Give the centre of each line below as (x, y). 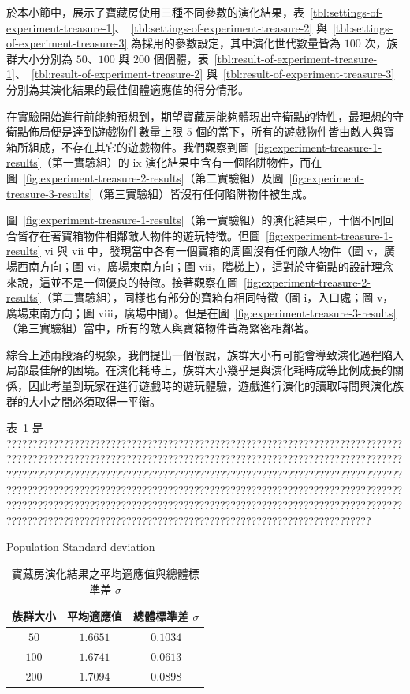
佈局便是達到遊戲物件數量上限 (105, 131)
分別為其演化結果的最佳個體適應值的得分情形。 (128, 89)
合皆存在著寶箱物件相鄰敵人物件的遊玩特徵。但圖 (133, 235)
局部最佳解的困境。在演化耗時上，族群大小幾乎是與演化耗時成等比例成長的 (199, 370)
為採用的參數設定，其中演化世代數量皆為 (236, 43)
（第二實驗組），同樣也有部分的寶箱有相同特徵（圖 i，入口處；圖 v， (217, 297)
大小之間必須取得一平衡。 (94, 401)
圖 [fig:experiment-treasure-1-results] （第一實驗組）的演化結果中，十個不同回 (200, 220)
